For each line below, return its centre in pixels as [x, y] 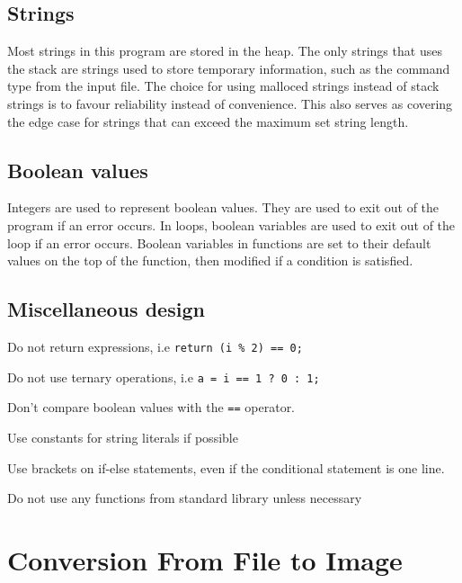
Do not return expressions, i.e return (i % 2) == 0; [155, 346]
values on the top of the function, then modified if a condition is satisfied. [210, 260]
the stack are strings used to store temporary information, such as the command [229, 68]
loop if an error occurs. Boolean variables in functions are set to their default [219, 242]
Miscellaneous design [106, 309]
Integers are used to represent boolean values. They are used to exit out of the [223, 207]
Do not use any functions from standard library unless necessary [185, 498]
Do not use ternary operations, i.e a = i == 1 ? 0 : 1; [164, 377]
